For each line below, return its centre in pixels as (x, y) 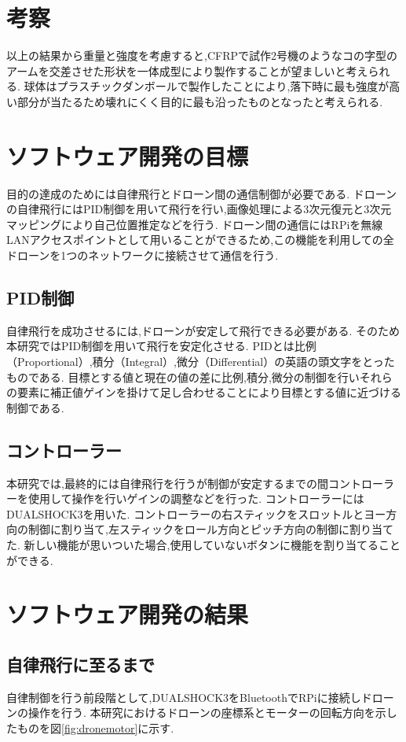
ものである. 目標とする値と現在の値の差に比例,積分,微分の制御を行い (183, 377)
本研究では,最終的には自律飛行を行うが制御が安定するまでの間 (167, 483)
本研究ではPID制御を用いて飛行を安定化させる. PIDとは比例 (161, 346)
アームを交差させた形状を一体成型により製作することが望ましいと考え (187, 70)
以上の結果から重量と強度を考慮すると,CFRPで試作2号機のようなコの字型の (202, 55)
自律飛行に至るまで (80, 664)
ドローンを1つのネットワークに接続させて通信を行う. (143, 255)
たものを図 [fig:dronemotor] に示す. (90, 727)
